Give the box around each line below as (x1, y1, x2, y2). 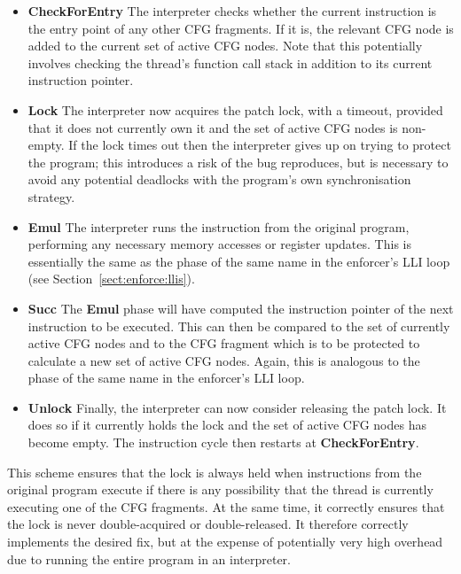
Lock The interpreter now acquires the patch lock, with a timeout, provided (27, 100, 443, 119)
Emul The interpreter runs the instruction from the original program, (27, 217, 410, 236)
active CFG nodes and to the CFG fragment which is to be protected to (27, 334, 420, 353)
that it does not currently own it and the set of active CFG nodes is (27, 118, 398, 136)
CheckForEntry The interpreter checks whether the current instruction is (27, 2, 437, 19)
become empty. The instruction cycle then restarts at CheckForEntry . (27, 433, 419, 452)
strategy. (27, 187, 75, 206)
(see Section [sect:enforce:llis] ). (27, 269, 195, 288)
